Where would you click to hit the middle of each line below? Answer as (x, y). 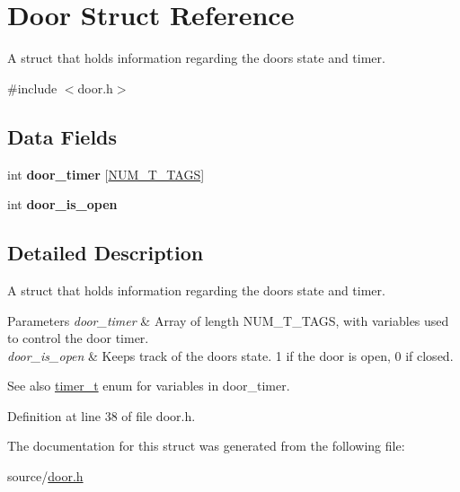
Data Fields (62, 136)
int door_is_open (62, 204)
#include (32, 88)
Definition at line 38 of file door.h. (102, 415)
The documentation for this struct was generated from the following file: (206, 446)
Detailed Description (106, 253)
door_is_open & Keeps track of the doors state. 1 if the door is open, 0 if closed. (230, 355)
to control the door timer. (78, 338)
